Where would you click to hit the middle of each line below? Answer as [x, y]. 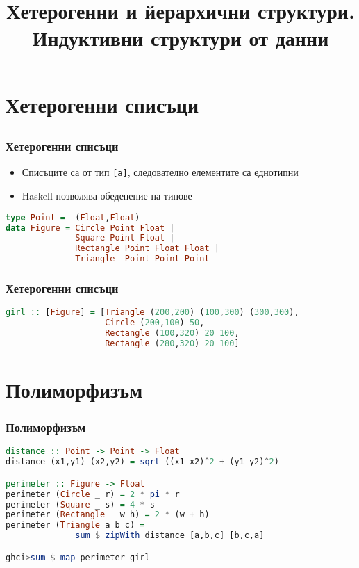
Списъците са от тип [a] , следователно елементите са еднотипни [160, 172]
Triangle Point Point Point [142, 259]
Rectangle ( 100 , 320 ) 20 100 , [172, 333]
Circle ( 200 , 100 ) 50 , [155, 323]
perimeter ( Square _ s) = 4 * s [80, 504]
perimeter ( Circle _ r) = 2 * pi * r [93, 494]
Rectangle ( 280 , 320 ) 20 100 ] [172, 343]
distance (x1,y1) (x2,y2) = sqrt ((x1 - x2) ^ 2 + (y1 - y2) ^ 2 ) [142, 462]
